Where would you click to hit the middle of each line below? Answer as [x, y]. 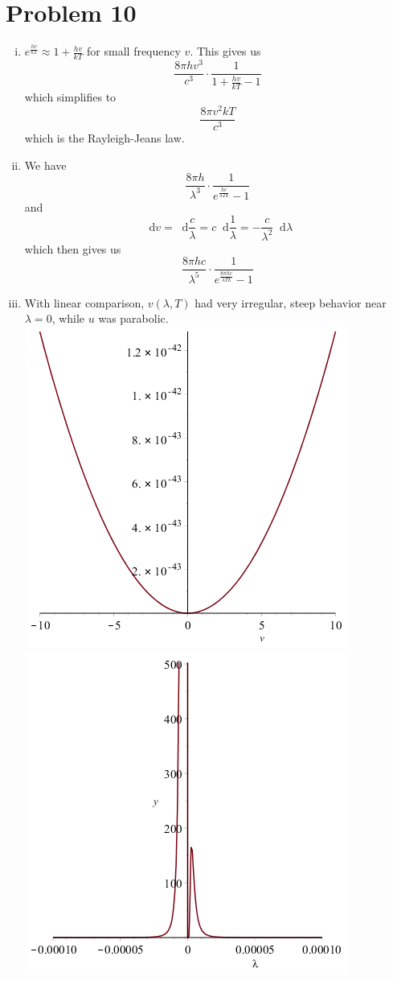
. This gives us [225, 51]
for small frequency [134, 51]
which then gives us [73, 248]
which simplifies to [70, 97]
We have [45, 165]
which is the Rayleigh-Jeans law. [104, 138]
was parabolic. [133, 318]
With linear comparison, [84, 302]
